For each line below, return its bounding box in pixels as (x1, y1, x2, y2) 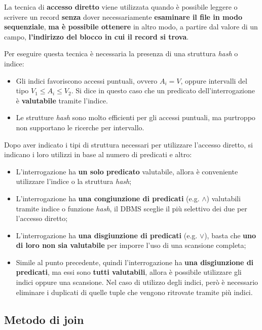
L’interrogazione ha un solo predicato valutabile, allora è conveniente (16, 166, 238, 176)
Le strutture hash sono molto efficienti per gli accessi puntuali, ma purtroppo (16, 112, 255, 123)
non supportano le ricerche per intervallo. (16, 122, 144, 132)
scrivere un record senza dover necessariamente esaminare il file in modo (4, 11, 243, 22)
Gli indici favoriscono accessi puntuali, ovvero (16, 75, 158, 86)
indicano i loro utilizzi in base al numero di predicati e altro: (4, 149, 192, 160)
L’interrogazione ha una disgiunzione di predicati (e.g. (16, 230, 198, 240)
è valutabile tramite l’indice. (16, 95, 108, 105)
